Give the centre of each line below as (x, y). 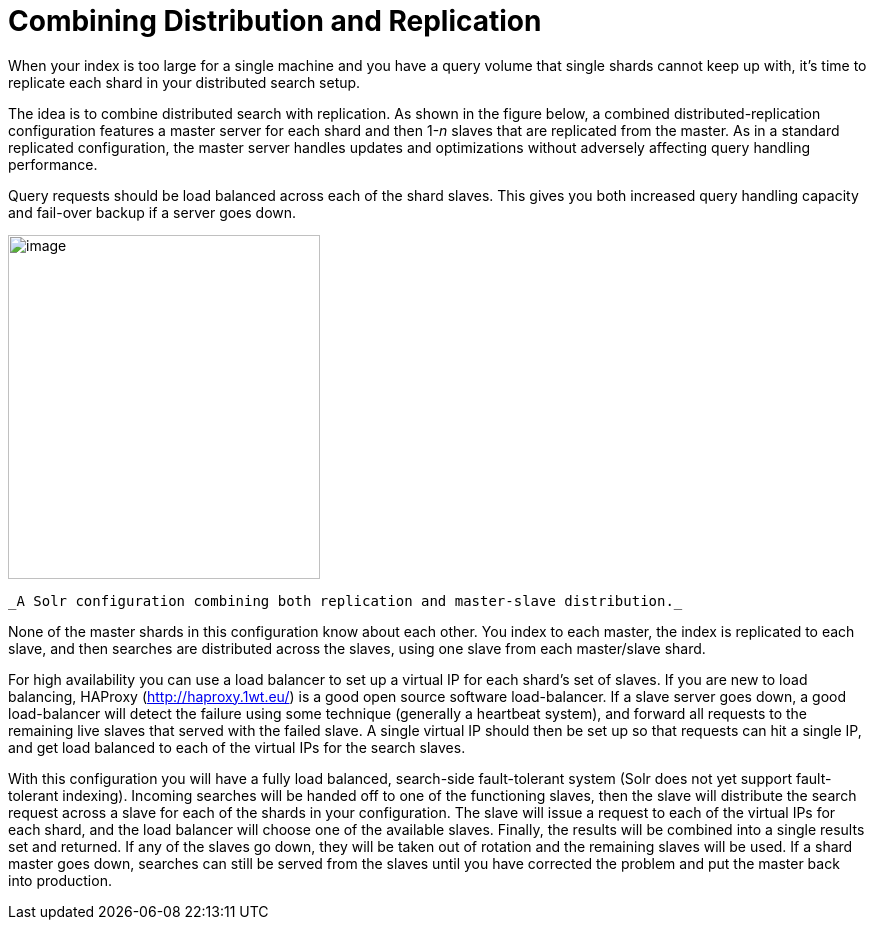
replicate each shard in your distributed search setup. (184, 82)
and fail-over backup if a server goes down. (152, 212)
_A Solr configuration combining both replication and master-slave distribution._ (345, 600)
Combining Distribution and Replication (275, 21)
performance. (53, 164)
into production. (60, 880)
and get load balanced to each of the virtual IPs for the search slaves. (237, 747)
